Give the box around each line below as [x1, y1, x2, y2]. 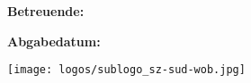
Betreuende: [7, 2, 85, 20]
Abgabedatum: [7, 31, 101, 50]
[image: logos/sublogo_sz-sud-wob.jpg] [7, 63, 246, 77]
